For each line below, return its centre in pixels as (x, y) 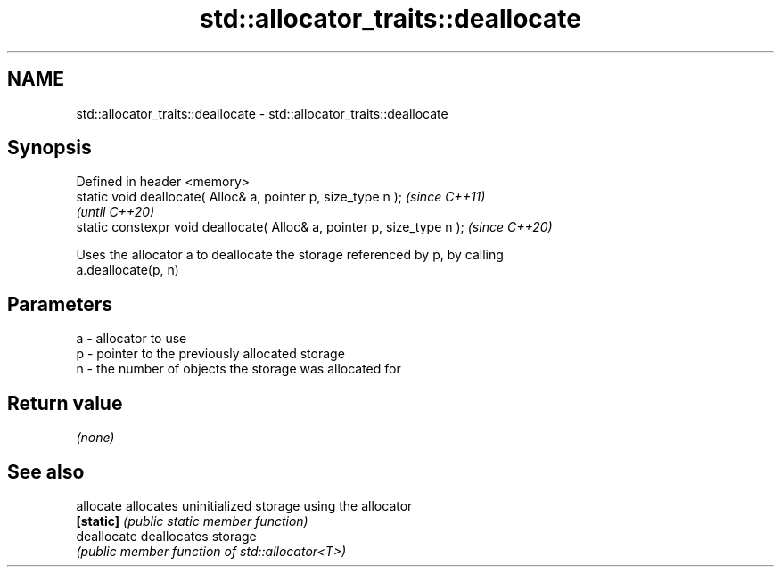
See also (46, 471)
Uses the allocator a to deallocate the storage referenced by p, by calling (290, 255)
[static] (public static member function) (192, 521)
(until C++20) (115, 212)
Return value (65, 403)
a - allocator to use (132, 339)
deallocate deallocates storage (166, 536)
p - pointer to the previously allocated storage (210, 354)
